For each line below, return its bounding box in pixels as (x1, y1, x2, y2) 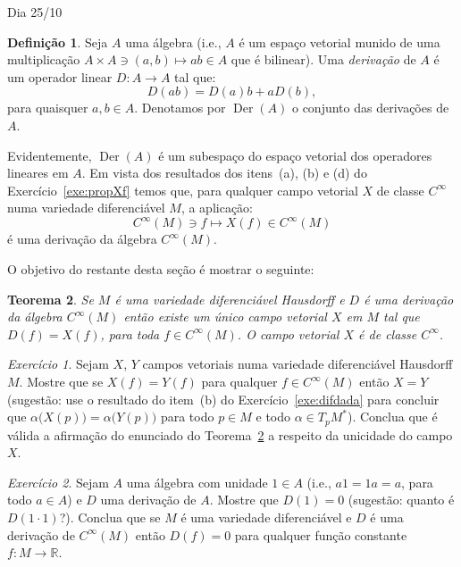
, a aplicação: (180, 198, 254, 217)
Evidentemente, (7, 146, 92, 164)
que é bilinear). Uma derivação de (230, 50, 416, 69)
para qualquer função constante (234, 525, 407, 544)
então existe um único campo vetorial (123, 307, 327, 326)
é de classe (358, 324, 417, 343)
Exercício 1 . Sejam (7, 354, 109, 373)
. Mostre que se (19, 372, 104, 390)
